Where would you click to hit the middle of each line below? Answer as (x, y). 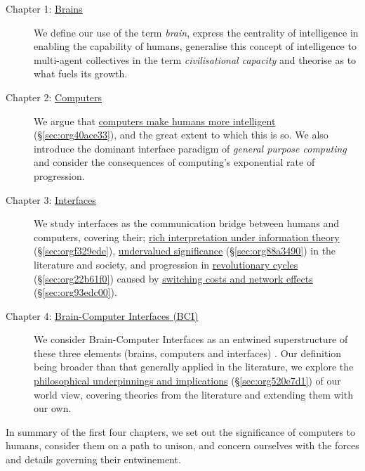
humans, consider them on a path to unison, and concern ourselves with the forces (182, 445)
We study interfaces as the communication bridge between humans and (187, 223)
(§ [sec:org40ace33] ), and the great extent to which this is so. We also (181, 135)
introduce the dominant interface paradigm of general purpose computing (190, 148)
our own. (53, 408)
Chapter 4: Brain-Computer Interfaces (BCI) (102, 315)
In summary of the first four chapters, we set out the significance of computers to (181, 431)
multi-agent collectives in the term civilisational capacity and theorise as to (195, 59)
